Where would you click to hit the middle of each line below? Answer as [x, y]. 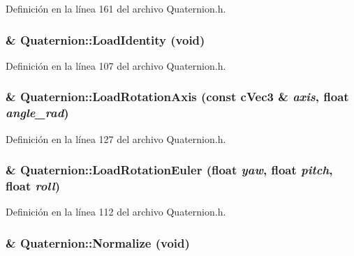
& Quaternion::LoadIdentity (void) [105, 39]
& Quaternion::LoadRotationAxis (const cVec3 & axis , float [177, 97]
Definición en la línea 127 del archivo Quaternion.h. [116, 138]
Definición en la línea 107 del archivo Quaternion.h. [116, 65]
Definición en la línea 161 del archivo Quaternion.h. [116, 8]
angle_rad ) [37, 113]
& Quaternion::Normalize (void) [98, 242]
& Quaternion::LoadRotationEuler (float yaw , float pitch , [169, 170]
